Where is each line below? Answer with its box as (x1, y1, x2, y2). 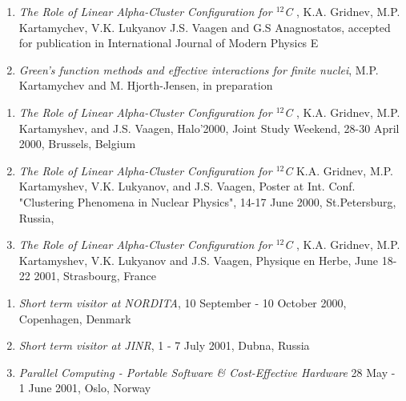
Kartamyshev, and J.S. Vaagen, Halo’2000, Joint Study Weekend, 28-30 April (18, 119, 400, 136)
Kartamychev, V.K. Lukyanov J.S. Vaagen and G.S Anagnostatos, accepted (18, 18, 391, 35)
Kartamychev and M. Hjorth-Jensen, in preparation (18, 77, 273, 94)
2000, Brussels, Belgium (18, 135, 136, 152)
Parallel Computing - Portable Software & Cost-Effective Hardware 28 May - (18, 363, 396, 380)
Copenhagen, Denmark (18, 310, 131, 327)
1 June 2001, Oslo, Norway (18, 379, 151, 396)
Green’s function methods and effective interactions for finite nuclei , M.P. (18, 61, 379, 78)
